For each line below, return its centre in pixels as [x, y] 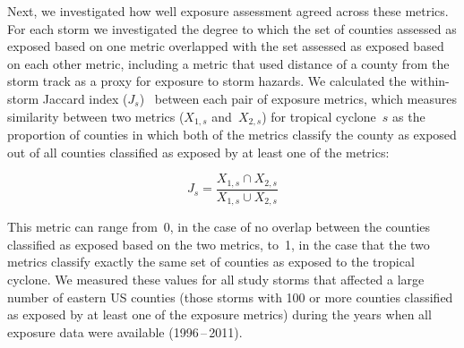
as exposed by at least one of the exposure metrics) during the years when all [219, 314]
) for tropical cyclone [319, 116]
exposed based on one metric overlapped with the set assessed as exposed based [226, 46]
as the [409, 116]
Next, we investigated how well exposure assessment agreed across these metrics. [228, 11]
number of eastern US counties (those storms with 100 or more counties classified [230, 297]
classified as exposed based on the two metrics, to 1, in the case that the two [219, 244]
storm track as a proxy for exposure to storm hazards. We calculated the [207, 81]
